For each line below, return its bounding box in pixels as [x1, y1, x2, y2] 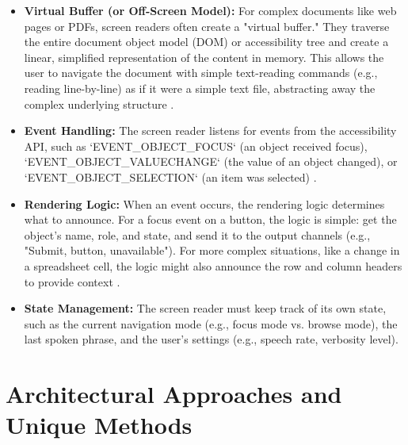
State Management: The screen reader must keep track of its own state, [24, 300, 387, 316]
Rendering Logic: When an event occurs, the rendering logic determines [24, 195, 385, 212]
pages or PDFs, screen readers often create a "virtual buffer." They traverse [24, 17, 390, 34]
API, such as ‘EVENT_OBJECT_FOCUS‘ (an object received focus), [24, 137, 368, 154]
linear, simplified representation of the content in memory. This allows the [24, 48, 384, 65]
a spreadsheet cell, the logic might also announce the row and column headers [24, 257, 402, 274]
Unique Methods [6, 409, 193, 441]
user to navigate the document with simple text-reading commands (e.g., [24, 64, 378, 81]
